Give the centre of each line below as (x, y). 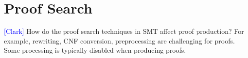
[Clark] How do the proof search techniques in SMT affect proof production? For (124, 31)
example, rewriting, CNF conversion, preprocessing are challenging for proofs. (119, 40)
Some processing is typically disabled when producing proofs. (95, 50)
